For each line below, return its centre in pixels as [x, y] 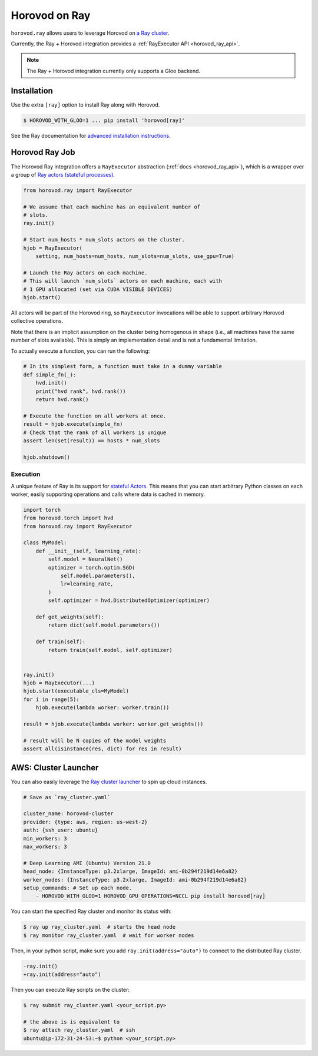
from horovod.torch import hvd [69, 518]
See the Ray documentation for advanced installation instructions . [91, 135]
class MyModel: [45, 543]
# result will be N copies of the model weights [95, 740]
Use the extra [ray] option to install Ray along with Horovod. [85, 105]
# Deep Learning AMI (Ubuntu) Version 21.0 [87, 863]
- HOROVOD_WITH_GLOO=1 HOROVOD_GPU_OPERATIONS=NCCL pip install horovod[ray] [151, 896]
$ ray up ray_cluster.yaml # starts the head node [100, 927]
